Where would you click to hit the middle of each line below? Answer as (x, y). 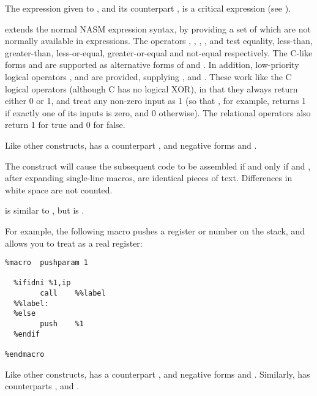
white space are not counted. (59, 189)
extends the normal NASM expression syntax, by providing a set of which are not (158, 28)
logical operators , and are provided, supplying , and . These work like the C (148, 76)
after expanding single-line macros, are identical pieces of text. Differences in (149, 178)
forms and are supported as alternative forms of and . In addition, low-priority (152, 65)
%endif (27, 334)
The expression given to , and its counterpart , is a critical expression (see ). (148, 8)
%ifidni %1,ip (42, 283)
